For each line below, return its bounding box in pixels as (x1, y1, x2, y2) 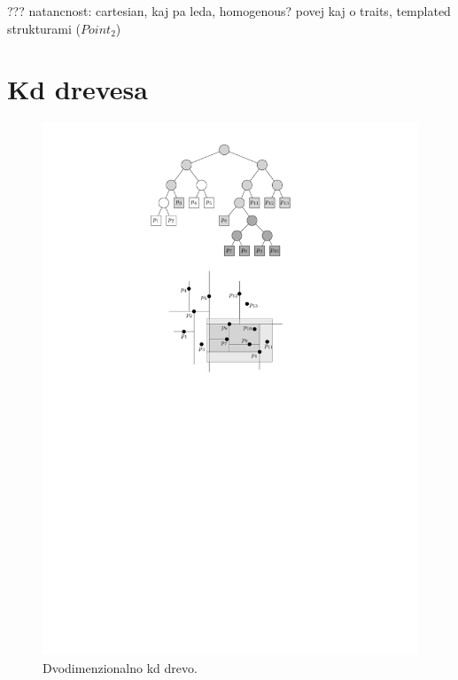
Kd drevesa (7, 71, 148, 107)
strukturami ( (7, 19, 82, 37)
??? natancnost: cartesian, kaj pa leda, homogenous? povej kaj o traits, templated (7, 2, 451, 20)
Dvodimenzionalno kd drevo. (43, 658, 198, 676)
